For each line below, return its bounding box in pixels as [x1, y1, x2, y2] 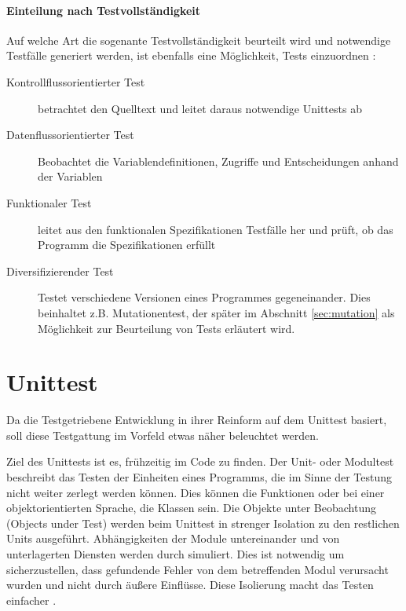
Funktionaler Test [6, 194, 92, 210]
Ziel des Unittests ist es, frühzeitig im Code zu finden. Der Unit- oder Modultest [6, 453, 394, 470]
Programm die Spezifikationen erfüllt [38, 236, 216, 253]
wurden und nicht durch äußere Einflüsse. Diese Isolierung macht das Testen [6, 576, 374, 593]
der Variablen [38, 168, 103, 185]
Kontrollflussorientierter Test [6, 73, 145, 90]
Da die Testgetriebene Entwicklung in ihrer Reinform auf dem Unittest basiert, [6, 412, 387, 428]
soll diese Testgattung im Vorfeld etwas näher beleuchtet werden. [6, 426, 319, 443]
